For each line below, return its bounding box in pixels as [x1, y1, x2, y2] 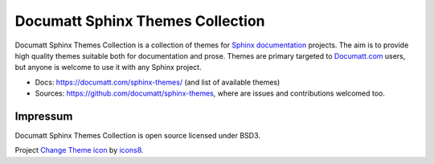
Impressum [14, 109, 73, 123]
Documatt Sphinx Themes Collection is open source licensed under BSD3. [14, 131, 261, 141]
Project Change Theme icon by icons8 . [14, 146, 144, 155]
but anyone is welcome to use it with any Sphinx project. [14, 63, 202, 72]
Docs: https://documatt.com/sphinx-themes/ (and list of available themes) [35, 77, 280, 87]
